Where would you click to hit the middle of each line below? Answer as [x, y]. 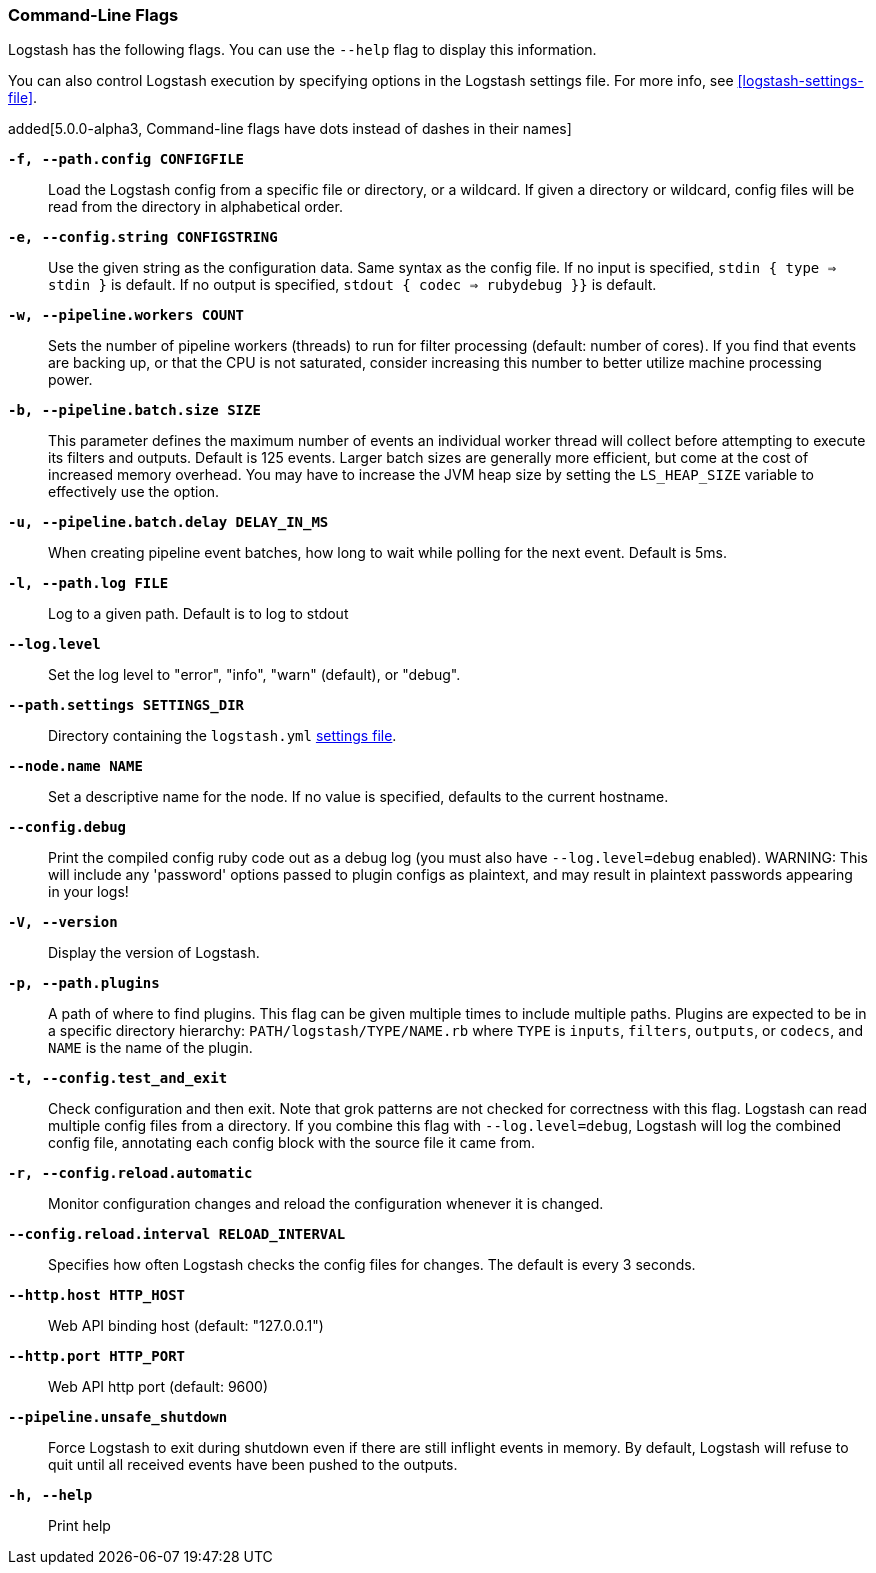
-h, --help [50, 1495]
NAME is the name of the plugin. [150, 1048]
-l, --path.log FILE [88, 583]
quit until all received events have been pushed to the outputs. [253, 1465]
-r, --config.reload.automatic [130, 1173]
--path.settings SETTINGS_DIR [126, 705]
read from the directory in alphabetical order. [195, 207]
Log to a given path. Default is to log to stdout [198, 614]
